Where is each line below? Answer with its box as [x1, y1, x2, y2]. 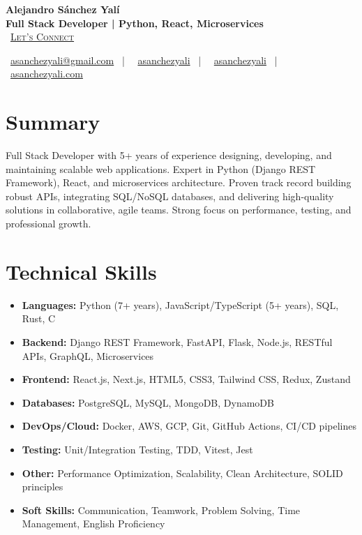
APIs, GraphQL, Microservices [22, 348, 154, 363]
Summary [6, 107, 100, 136]
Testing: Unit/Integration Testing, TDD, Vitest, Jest [22, 442, 253, 456]
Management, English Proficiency [22, 516, 165, 531]
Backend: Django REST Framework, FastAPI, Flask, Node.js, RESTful [22, 334, 333, 349]
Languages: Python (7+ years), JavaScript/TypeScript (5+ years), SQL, [22, 297, 339, 312]
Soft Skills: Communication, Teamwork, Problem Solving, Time [22, 502, 301, 517]
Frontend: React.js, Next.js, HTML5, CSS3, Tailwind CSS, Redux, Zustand [22, 372, 351, 386]
